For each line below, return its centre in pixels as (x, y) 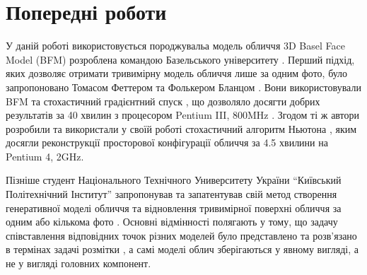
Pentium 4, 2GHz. (45, 156)
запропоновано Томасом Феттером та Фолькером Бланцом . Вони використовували (183, 87)
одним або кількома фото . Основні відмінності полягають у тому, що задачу (172, 222)
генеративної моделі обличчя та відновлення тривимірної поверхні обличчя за (174, 207)
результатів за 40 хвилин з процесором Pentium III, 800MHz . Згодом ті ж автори (183, 115)
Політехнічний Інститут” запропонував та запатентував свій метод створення (171, 194)
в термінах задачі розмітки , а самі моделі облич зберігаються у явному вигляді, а (182, 249)
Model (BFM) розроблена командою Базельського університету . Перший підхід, (180, 59)
